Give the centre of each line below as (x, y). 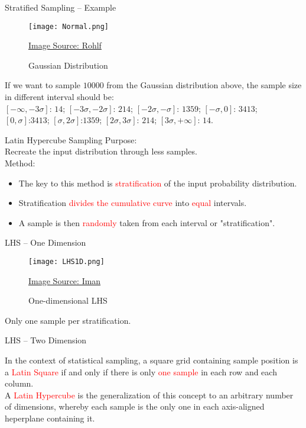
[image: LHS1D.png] (66, 261)
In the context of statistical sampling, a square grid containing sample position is (152, 360)
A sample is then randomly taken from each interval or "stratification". (147, 222)
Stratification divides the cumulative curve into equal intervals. (133, 203)
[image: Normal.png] (69, 26)
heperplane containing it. (50, 418)
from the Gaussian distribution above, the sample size (204, 85)
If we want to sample (43, 85)
